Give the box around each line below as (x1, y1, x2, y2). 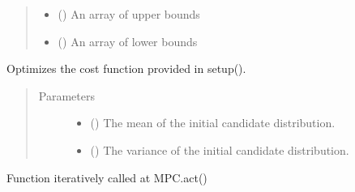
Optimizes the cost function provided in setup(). (6, 60, 246, 77)
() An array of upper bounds (58, 6, 200, 22)
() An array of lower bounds (58, 32, 198, 49)
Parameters (38, 87, 95, 104)
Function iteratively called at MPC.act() (6, 169, 207, 186)
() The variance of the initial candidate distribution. (90, 141, 349, 158)
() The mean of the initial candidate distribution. (90, 114, 336, 131)
